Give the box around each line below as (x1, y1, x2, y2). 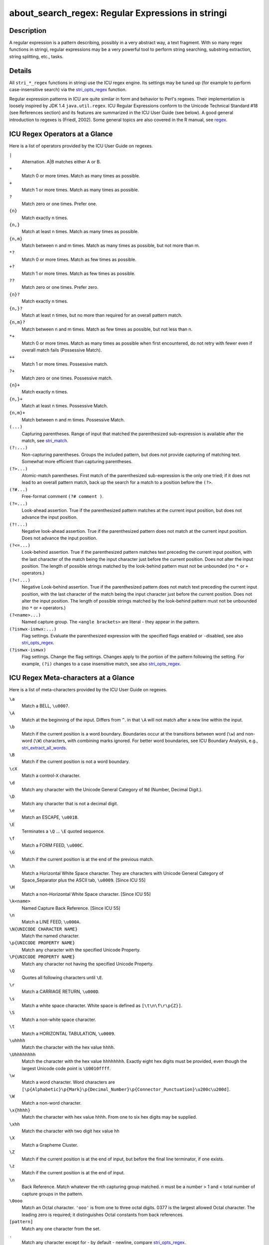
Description (9, 26, 47, 35)
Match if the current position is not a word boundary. (21, 758, 130, 764)
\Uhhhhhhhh (9, 1051, 36, 1057)
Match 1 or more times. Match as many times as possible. (21, 187, 139, 193)
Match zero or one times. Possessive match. (21, 375, 113, 381)
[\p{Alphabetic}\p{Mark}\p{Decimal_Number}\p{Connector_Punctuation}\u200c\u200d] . (21, 1086, 231, 1092)
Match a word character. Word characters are (21, 1079, 115, 1085)
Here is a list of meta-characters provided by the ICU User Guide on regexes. (9, 687, 168, 693)
